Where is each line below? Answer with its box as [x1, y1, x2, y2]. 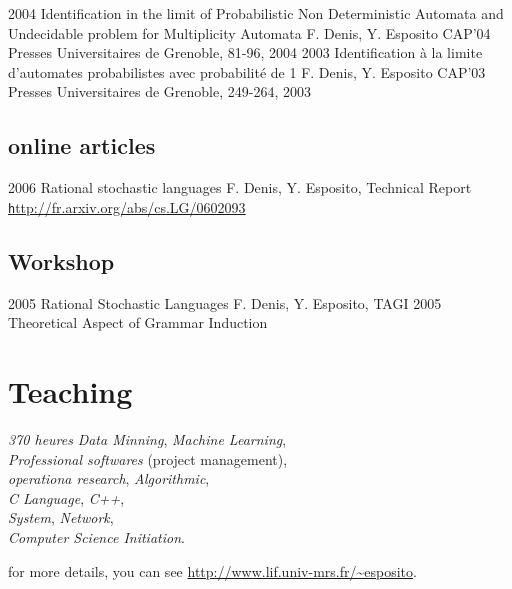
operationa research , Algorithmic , [8, 468, 210, 489]
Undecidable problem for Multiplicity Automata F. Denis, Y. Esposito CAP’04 [8, 22, 491, 43]
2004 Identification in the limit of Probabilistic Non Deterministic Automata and [8, 3, 504, 23]
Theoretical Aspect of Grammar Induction [8, 312, 268, 333]
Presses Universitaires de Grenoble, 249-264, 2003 [8, 81, 311, 102]
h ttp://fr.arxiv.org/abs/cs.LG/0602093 [8, 196, 246, 217]
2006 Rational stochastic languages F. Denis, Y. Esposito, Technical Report [8, 177, 472, 198]
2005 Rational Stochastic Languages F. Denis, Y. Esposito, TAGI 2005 [8, 292, 442, 313]
